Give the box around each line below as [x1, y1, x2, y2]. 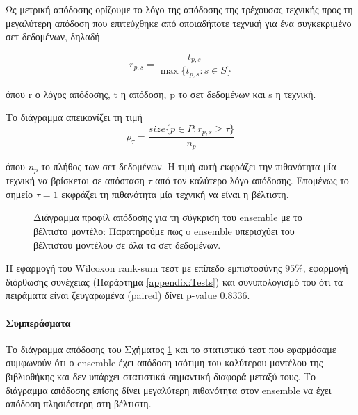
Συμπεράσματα [6, 315, 71, 329]
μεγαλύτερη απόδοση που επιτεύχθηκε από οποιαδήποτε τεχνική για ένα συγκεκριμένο [6, 15, 352, 30]
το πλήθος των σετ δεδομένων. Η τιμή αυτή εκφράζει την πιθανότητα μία [41, 158, 336, 173]
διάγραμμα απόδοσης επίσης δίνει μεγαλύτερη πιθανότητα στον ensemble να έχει [6, 382, 332, 397]
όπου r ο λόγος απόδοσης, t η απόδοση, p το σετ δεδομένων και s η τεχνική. [6, 86, 316, 101]
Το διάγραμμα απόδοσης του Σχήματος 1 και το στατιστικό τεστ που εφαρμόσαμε [6, 341, 336, 356]
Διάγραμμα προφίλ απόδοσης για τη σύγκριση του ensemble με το [33, 210, 302, 225]
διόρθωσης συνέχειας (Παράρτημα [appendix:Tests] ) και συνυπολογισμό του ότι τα [6, 274, 343, 288]
